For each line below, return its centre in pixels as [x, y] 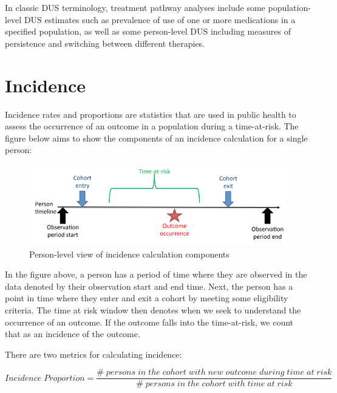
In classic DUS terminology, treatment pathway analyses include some [135, 7]
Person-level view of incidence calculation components [129, 254]
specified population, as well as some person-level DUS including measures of [148, 31]
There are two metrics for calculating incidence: [94, 354]
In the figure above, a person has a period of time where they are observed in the [156, 274]
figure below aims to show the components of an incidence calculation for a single [156, 138]
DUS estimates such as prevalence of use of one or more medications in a [160, 19]
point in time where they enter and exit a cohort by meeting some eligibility [147, 298]
